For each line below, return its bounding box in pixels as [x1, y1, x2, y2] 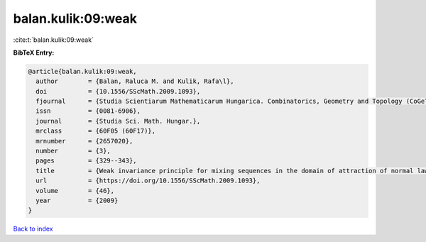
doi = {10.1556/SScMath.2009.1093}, [35, 87, 201, 95]
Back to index [13, 224, 53, 233]
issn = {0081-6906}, [35, 107, 141, 115]
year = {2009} [35, 197, 119, 204]
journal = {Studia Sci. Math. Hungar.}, [35, 117, 201, 125]
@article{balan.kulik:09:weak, [28, 67, 138, 75]
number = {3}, [35, 147, 111, 155]
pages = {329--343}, [35, 157, 138, 165]
